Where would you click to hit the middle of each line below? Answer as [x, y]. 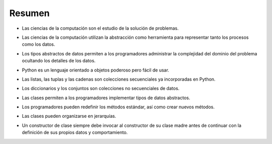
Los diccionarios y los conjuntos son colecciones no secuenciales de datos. [101, 89]
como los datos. [39, 44]
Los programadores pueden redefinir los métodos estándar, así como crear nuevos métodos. [118, 107]
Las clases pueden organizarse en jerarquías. [69, 116]
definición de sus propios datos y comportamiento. [75, 132]
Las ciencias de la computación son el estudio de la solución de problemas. [100, 28]
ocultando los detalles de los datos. [59, 61]
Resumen [29, 13]
